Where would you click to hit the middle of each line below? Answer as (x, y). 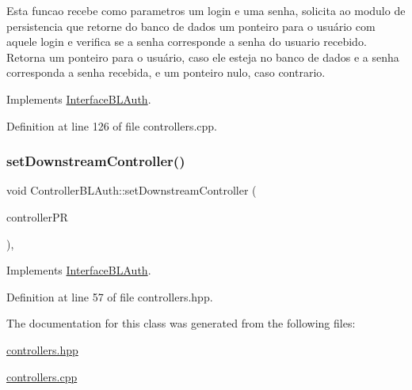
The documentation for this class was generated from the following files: (181, 323)
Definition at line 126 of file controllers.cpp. (112, 125)
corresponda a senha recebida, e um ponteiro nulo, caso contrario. (166, 72)
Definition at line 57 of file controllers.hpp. (110, 296)
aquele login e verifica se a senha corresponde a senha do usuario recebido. (187, 42)
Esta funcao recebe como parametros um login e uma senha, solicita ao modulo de (206, 10)
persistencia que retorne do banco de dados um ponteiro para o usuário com (191, 26)
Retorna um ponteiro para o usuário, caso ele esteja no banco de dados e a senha (203, 57)
